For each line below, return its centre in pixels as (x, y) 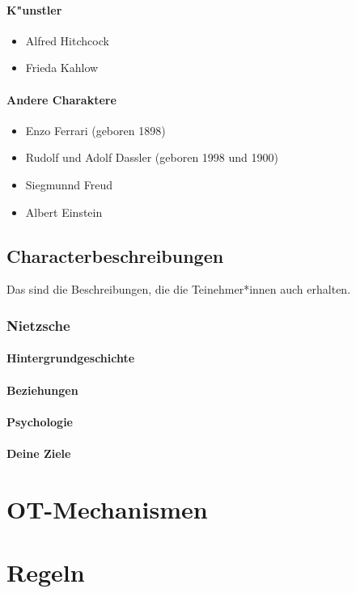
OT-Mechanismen (107, 508)
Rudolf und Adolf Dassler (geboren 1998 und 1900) (152, 157)
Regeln (46, 572)
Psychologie (40, 421)
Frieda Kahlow (62, 68)
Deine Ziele (39, 453)
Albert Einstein (64, 212)
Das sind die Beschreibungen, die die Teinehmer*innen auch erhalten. (179, 289)
